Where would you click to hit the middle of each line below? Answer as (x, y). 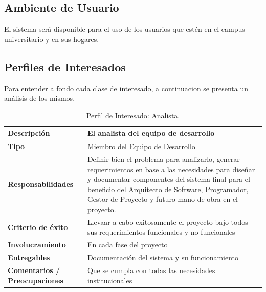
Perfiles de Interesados (65, 66)
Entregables (29, 257)
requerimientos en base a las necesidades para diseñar (171, 169)
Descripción (29, 133)
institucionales (110, 280)
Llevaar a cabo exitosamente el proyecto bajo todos (168, 222)
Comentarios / (34, 270)
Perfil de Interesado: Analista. (133, 115)
